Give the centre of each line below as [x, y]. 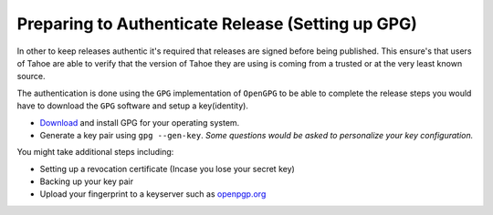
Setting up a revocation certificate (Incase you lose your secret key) [168, 169]
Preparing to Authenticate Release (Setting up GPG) [217, 24]
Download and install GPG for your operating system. [140, 122]
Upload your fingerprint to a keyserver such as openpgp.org [153, 194]
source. [31, 77]
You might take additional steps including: [95, 152]
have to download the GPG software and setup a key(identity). [132, 106]
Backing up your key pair [87, 181]
